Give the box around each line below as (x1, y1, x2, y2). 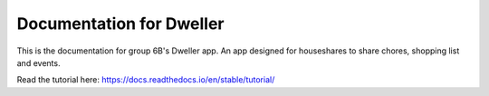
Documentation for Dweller (16, 14, 225, 34)
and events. (16, 57, 61, 68)
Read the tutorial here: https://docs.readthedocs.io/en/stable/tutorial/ (16, 74, 275, 85)
